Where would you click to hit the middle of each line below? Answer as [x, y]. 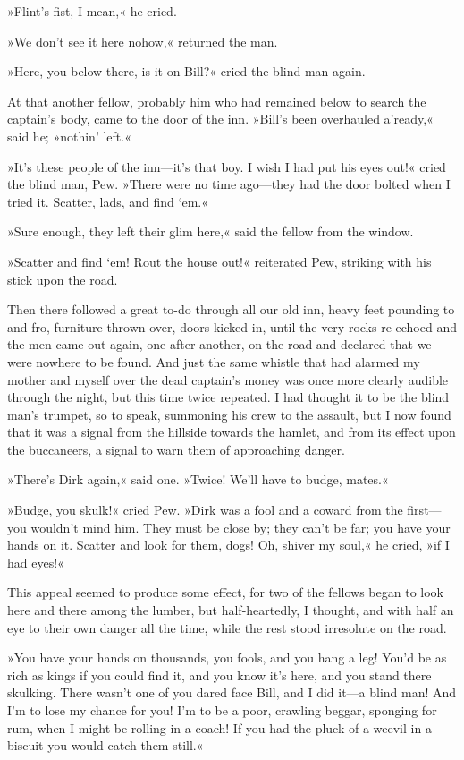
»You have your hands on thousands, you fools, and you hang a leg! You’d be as [227, 658]
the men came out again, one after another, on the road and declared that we [219, 344]
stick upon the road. [63, 279]
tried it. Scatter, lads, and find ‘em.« [108, 201]
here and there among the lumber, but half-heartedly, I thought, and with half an [231, 610]
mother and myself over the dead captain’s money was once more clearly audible [228, 379]
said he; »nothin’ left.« [69, 136]
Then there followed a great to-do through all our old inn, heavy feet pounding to [231, 309]
